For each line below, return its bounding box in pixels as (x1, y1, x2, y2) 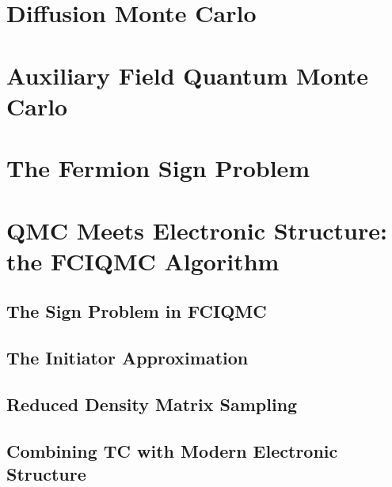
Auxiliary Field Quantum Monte (6, 59, 368, 91)
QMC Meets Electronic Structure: (6, 213, 387, 246)
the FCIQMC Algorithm (6, 244, 280, 277)
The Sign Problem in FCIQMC (6, 299, 267, 323)
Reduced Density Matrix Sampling (6, 391, 298, 416)
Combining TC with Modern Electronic (6, 438, 338, 462)
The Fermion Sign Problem (6, 152, 310, 184)
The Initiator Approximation (6, 345, 249, 370)
